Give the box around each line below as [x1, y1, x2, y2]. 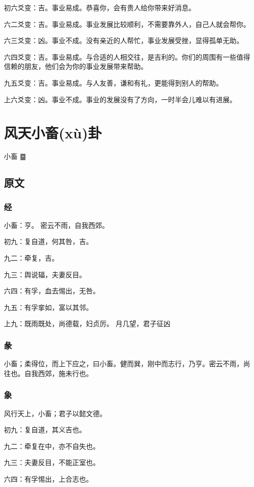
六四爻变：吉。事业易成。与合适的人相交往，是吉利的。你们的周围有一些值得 [4, 51, 250, 62]
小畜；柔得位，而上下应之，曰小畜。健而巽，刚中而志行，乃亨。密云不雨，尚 [4, 358, 250, 369]
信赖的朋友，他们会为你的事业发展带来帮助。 [4, 61, 148, 71]
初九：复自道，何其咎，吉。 [4, 236, 93, 246]
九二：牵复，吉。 [4, 253, 59, 263]
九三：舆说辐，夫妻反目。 [4, 269, 86, 279]
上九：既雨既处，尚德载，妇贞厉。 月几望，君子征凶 [4, 318, 170, 329]
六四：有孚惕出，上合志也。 [4, 474, 93, 484]
